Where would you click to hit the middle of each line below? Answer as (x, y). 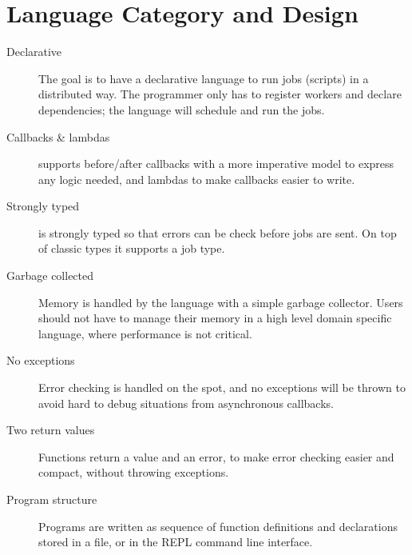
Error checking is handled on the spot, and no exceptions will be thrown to (222, 387)
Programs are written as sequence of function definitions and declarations (218, 526)
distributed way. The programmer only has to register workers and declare (220, 94)
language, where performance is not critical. (145, 333)
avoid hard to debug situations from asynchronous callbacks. (186, 403)
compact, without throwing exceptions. (134, 472)
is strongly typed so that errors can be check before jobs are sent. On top (218, 232)
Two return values (51, 430)
